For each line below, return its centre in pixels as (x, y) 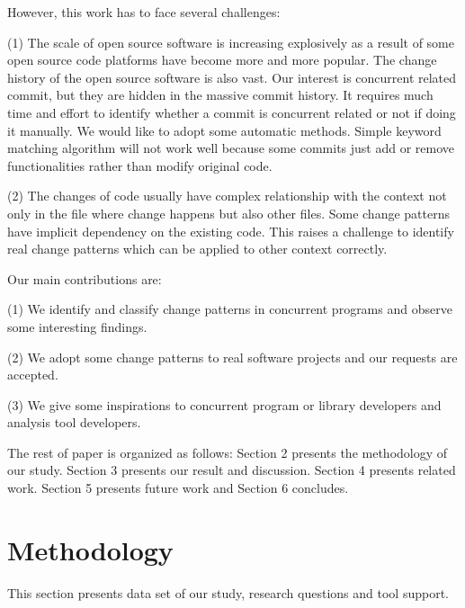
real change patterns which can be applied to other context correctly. (197, 249)
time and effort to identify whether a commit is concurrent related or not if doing (232, 112)
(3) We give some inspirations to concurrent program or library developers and (224, 404)
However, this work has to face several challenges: (144, 12)
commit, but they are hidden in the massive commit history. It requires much (220, 95)
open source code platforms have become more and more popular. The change (222, 60)
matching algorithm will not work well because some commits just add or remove (231, 148)
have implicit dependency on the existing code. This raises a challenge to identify (231, 231)
